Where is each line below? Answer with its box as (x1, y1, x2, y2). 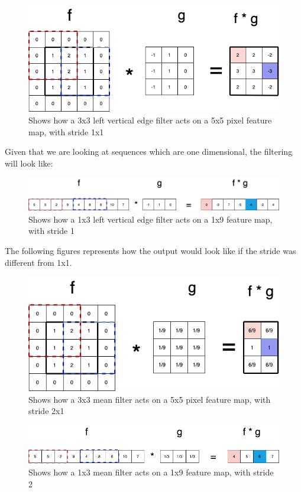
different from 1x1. (5, 256, 72, 268)
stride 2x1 (28, 405, 64, 417)
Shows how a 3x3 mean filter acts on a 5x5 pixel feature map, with (28, 393, 271, 405)
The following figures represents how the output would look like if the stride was (5, 245, 296, 257)
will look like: (5, 157, 53, 169)
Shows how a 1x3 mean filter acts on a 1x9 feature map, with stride (28, 466, 274, 478)
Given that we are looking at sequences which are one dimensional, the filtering (5, 145, 293, 158)
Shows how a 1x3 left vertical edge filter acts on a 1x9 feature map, (28, 213, 273, 225)
